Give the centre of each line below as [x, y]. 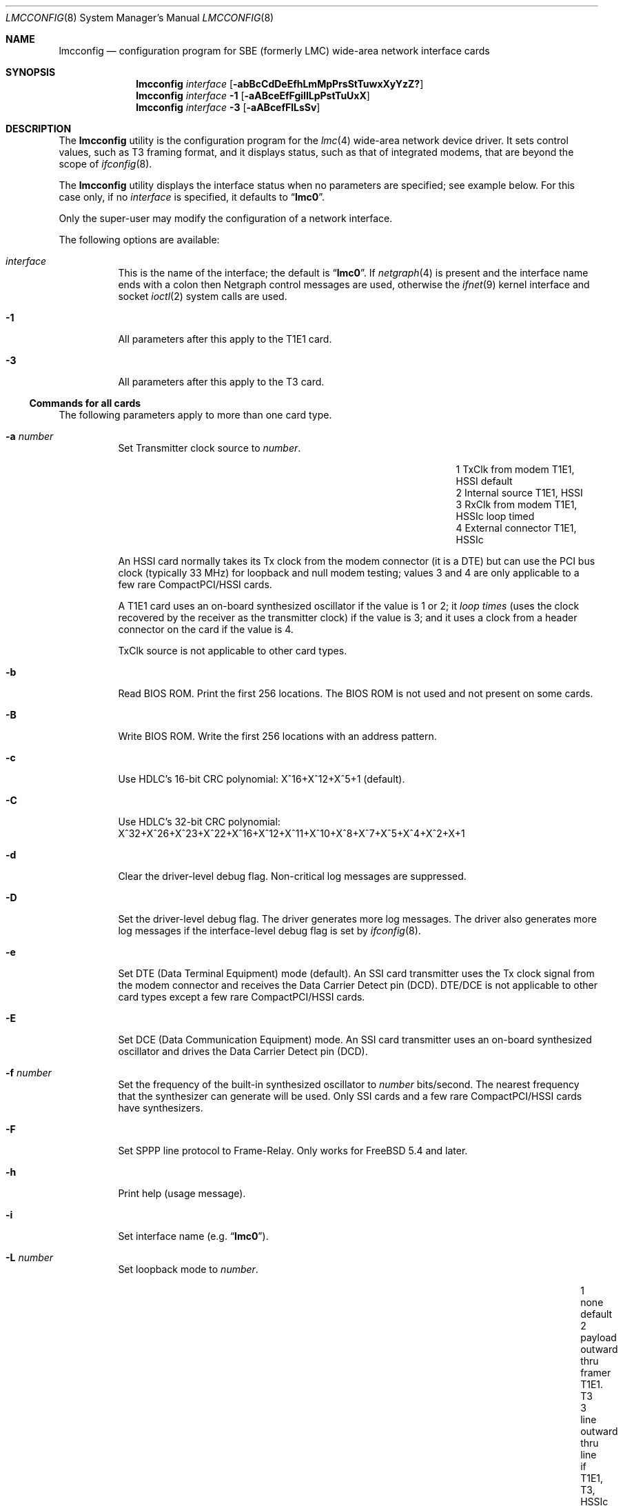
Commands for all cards [85, 403]
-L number [30, 1257]
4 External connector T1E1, [516, 528]
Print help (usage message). [182, 1193]
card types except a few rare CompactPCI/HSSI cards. [242, 997]
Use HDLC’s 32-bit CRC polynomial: [199, 822]
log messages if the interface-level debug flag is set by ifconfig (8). [269, 931]
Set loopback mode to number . [188, 1269]
